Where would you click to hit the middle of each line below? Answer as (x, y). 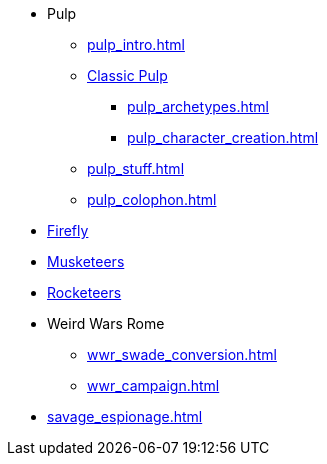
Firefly (68, 230)
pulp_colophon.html (152, 199)
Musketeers (86, 261)
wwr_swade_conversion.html (182, 354)
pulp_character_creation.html (223, 137)
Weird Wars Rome (106, 323)
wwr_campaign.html (153, 385)
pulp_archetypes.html (198, 106)
